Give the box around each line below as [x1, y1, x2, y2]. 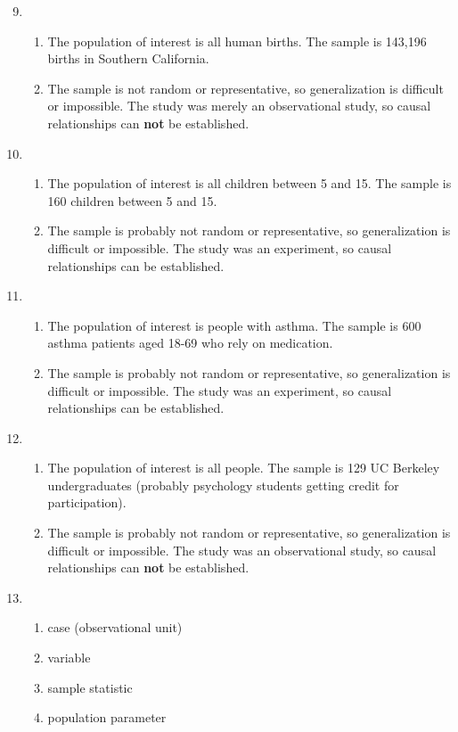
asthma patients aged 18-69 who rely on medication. [47, 333, 333, 352]
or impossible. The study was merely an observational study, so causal [47, 96, 431, 115]
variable [47, 648, 91, 667]
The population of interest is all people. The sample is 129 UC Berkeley [47, 458, 440, 477]
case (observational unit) [47, 618, 183, 637]
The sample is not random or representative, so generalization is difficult [47, 78, 444, 97]
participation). [47, 493, 127, 512]
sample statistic [47, 678, 133, 696]
